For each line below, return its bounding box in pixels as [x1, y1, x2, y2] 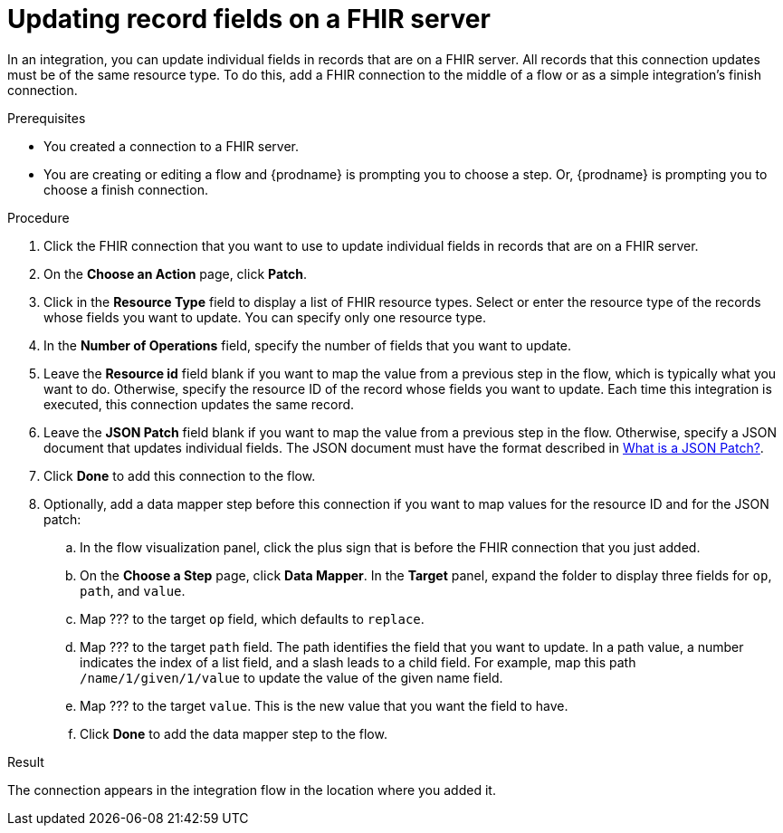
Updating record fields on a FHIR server [7, 4, 491, 34]
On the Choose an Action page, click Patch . [43, 265, 308, 282]
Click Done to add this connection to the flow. [43, 467, 316, 484]
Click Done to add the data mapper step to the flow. [80, 725, 387, 742]
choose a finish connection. [43, 181, 208, 197]
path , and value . [80, 582, 186, 598]
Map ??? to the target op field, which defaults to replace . [80, 610, 425, 627]
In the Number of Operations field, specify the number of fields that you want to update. [43, 337, 572, 353]
